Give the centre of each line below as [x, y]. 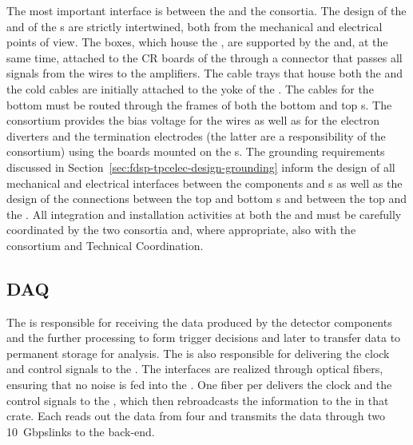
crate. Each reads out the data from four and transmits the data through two [196, 416]
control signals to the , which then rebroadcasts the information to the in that [198, 400]
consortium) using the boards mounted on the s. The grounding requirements [196, 151]
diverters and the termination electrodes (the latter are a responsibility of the [196, 135]
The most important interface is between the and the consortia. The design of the [206, 10]
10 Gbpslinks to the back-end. [81, 431]
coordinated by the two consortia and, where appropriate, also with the [181, 230]
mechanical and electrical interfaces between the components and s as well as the [205, 183]
